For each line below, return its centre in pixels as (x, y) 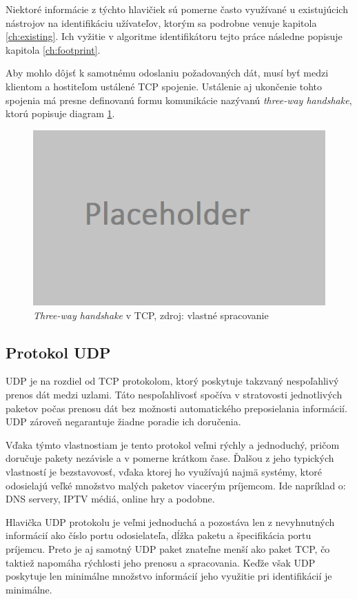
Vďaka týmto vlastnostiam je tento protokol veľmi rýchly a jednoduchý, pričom (173, 444)
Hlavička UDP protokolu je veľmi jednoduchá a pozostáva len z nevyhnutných (170, 521)
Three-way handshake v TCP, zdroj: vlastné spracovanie (151, 315)
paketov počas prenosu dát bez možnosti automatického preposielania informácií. (176, 408)
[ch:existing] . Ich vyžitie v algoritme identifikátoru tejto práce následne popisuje (174, 36)
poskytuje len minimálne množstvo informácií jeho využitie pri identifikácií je (169, 576)
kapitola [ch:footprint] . (53, 49)
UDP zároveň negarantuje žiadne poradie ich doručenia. (123, 422)
